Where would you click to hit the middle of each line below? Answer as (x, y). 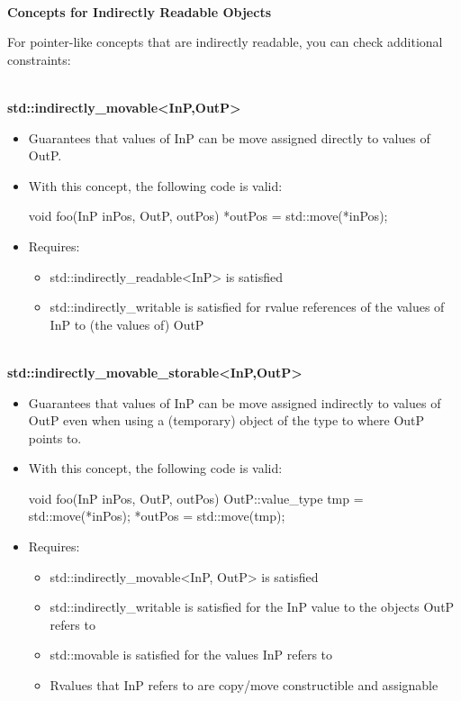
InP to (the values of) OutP (127, 324)
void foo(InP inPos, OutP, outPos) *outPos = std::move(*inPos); (208, 216)
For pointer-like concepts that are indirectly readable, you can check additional (225, 42)
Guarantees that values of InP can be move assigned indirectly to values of (235, 402)
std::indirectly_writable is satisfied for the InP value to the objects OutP (252, 607)
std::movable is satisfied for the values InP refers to (191, 655)
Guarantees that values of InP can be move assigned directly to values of (229, 137)
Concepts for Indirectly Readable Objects (140, 11)
